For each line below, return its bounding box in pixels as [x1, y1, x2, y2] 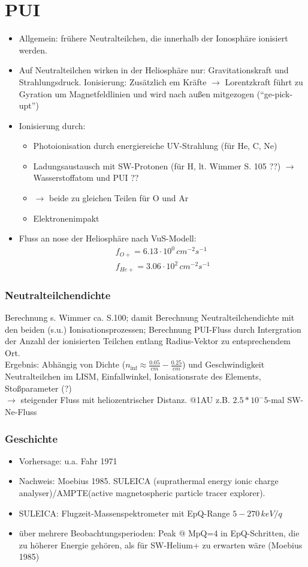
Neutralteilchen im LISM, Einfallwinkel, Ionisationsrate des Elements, [5, 370, 261, 383]
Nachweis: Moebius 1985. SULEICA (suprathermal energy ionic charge [19, 475, 279, 487]
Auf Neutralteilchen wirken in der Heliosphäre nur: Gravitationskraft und [19, 64, 289, 76]
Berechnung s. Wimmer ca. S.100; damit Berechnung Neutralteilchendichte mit [5, 311, 295, 324]
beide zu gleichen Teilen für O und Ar [49, 192, 189, 204]
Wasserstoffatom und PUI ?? [33, 171, 139, 184]
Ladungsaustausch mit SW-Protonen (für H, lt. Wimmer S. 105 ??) [33, 159, 281, 172]
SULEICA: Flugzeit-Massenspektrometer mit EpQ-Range [19, 506, 230, 519]
